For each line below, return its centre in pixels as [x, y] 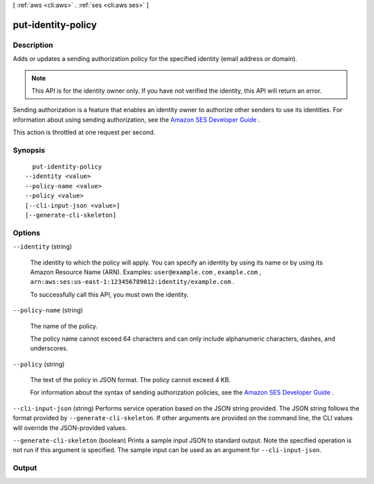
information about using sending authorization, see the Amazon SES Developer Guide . [136, 119]
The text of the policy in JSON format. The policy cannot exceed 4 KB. [131, 380]
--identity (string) [43, 247]
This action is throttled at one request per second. [84, 132]
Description [33, 45]
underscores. [49, 348]
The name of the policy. [64, 326]
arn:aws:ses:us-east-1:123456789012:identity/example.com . [132, 282]
